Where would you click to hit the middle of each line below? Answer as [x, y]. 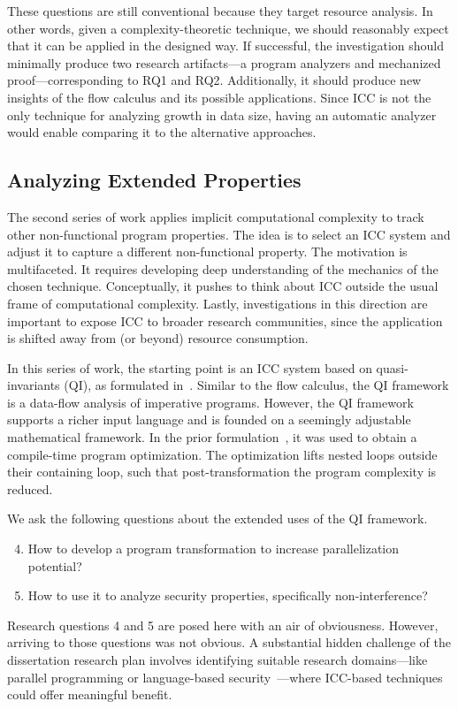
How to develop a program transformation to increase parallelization [214, 549]
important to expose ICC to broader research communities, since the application [225, 320]
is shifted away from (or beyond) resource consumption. [158, 338]
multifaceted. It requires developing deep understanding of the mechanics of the [223, 268]
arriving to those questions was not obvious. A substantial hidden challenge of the [229, 642]
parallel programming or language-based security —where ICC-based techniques [225, 677]
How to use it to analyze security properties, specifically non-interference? [228, 595]
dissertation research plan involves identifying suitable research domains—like [218, 660]
